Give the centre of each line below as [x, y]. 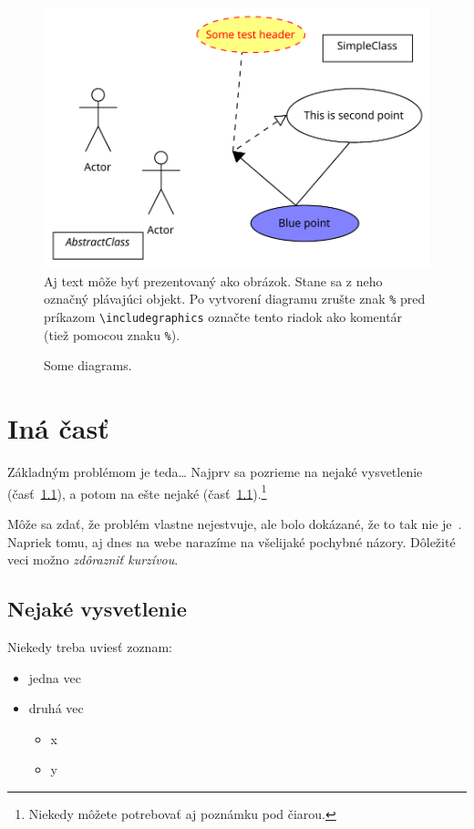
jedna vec [55, 677]
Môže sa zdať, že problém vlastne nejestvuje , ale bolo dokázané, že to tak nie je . [235, 523]
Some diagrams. [88, 365]
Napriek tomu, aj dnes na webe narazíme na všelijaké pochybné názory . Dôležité [232, 541]
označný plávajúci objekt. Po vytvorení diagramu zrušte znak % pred [235, 299]
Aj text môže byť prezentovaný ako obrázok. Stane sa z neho [213, 280]
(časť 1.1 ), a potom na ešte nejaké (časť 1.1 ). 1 [137, 492]
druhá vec [56, 708]
